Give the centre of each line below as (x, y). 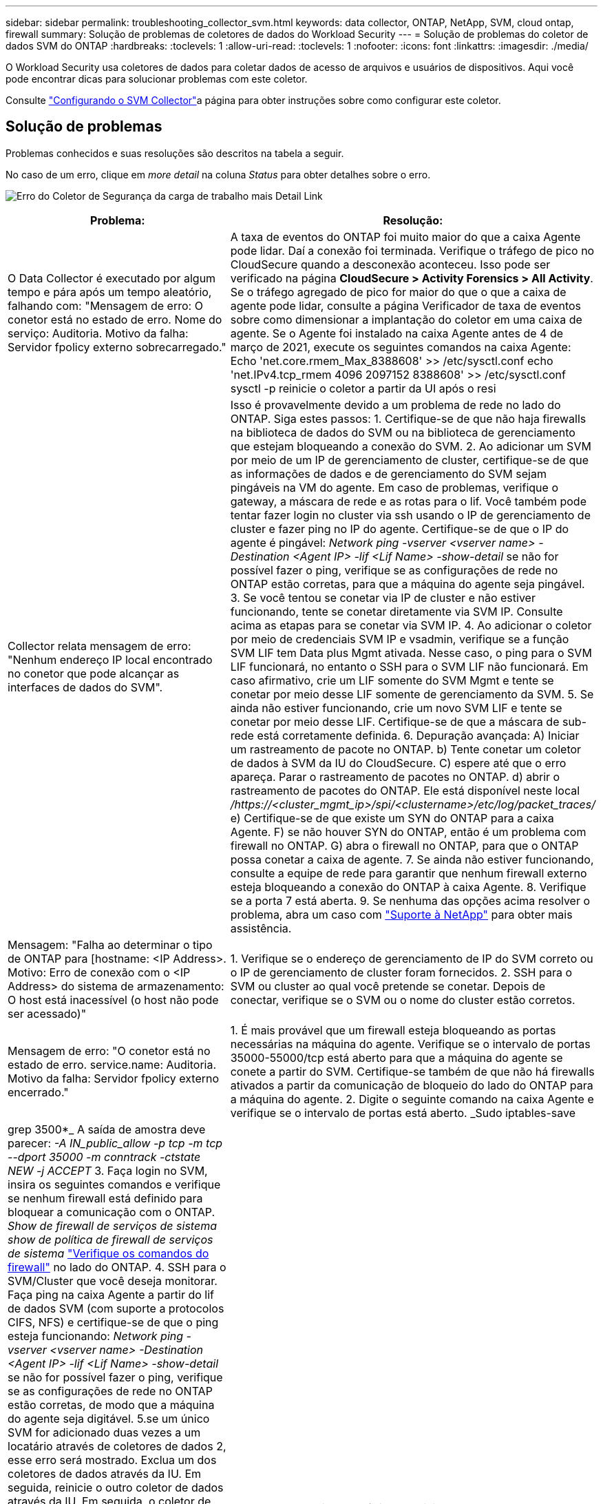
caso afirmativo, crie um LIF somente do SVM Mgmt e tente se (392, 680)
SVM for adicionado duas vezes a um (104, 1432)
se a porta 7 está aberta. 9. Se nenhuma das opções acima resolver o (410, 900)
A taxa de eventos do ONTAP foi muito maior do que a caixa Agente (405, 237)
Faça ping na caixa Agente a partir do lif (111, 1294)
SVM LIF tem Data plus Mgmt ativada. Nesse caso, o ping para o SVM (411, 652)
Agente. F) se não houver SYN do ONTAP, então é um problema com (408, 832)
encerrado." (38, 1092)
